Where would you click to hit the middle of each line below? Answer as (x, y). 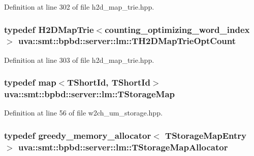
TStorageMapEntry (206, 135)
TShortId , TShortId (109, 82)
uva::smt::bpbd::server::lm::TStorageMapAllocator (123, 147)
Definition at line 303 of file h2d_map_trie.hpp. (79, 60)
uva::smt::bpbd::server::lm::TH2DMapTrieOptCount (127, 41)
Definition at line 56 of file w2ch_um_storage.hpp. (83, 113)
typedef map (30, 82)
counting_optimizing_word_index (177, 29)
